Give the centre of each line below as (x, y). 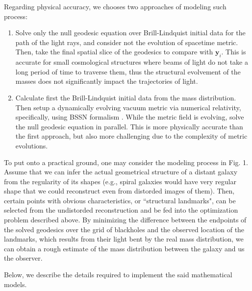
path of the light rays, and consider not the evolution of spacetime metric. (127, 42)
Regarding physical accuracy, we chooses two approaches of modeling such (115, 6)
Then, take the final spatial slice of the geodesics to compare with (114, 52)
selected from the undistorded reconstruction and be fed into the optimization (121, 210)
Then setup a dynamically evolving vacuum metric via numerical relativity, (128, 107)
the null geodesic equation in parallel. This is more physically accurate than (129, 126)
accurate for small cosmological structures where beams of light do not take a (132, 62)
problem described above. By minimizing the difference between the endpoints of (125, 220)
